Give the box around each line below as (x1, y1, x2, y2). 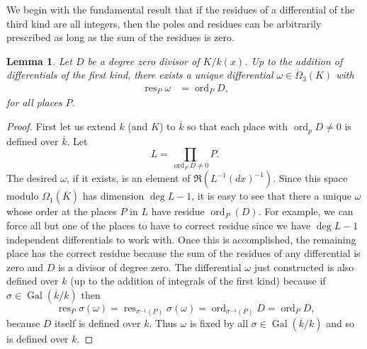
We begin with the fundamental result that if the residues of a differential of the (6, 2, 355, 16)
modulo (6, 188, 39, 203)
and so (326, 315, 354, 330)
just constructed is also (254, 259, 354, 274)
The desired (6, 171, 57, 185)
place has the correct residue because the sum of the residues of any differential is (6, 246, 361, 261)
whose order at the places (6, 204, 117, 219)
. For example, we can (258, 204, 354, 219)
